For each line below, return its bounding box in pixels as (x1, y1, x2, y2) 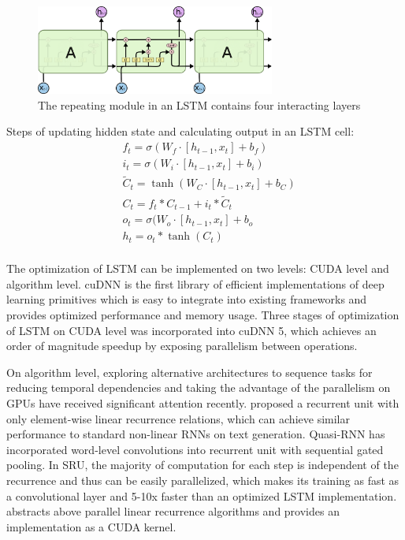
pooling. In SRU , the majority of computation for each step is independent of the (6, 456, 399, 473)
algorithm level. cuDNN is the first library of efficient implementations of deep (6, 275, 385, 292)
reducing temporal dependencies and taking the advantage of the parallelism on (6, 379, 391, 396)
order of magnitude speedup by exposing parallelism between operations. (6, 337, 358, 354)
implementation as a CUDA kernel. (6, 518, 176, 534)
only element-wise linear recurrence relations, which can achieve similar (6, 410, 350, 426)
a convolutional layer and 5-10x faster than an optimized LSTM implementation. (6, 487, 397, 504)
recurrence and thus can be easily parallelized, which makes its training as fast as (6, 471, 399, 488)
